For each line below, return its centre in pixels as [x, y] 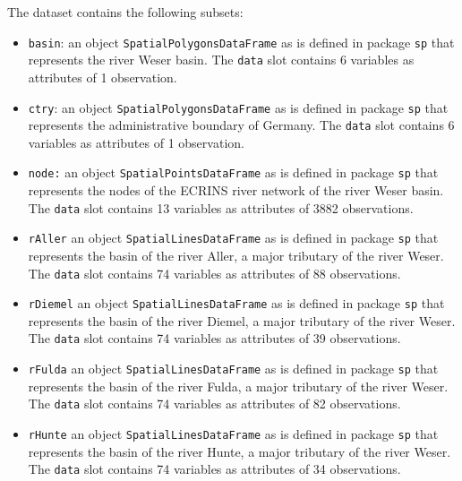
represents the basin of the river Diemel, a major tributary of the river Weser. [242, 320]
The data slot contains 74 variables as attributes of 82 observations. [214, 404]
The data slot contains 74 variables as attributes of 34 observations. [214, 469]
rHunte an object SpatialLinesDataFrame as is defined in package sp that [233, 434]
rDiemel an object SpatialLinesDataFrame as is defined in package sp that [236, 303]
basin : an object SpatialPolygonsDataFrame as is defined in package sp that [241, 42]
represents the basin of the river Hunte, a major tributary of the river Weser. [240, 451]
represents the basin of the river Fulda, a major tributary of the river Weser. [238, 386]
